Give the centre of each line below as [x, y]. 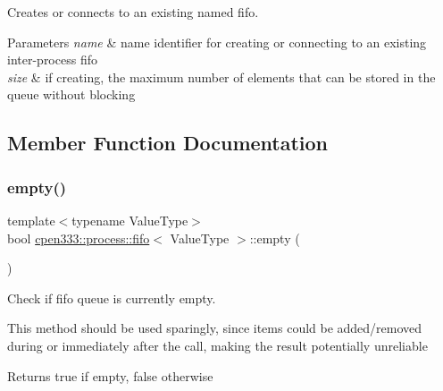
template [31, 220]
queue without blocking [71, 94]
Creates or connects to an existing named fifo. [133, 12]
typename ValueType [130, 220]
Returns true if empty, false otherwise [110, 375]
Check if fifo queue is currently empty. [112, 297]
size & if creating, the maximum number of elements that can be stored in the [221, 76]
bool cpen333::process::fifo [79, 238]
